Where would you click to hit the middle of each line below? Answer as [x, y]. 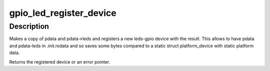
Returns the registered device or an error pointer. [60, 62]
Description [29, 26]
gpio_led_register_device [63, 13]
